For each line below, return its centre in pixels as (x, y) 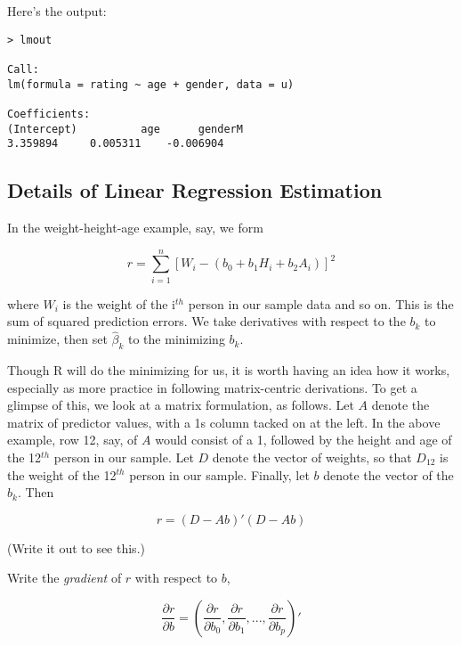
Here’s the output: (57, 11)
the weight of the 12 (62, 474)
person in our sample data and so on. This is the (321, 303)
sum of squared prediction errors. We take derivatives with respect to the (206, 321)
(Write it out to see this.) (76, 547)
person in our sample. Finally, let (219, 474)
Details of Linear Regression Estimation (195, 190)
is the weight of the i (119, 303)
